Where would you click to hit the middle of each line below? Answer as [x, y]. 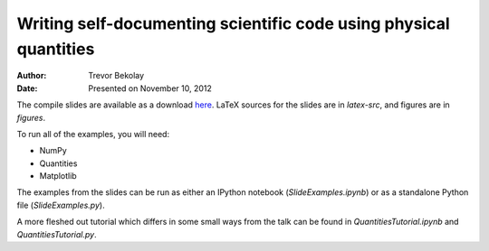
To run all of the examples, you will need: [93, 134]
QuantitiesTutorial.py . [57, 234]
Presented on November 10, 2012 [150, 88]
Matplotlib [58, 176]
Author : [32, 76]
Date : [27, 88]
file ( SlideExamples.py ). [61, 205]
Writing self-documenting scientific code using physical [233, 23]
